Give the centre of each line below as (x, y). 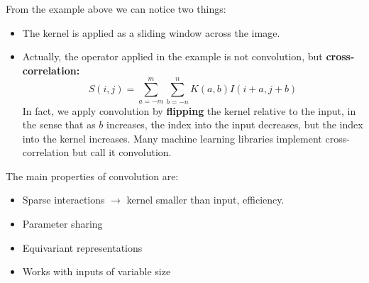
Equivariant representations (82, 247)
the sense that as (59, 124)
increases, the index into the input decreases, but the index (235, 124)
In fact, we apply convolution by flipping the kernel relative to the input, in (189, 110)
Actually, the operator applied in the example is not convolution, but (172, 56)
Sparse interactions (64, 200)
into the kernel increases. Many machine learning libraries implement (172, 138)
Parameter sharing (62, 224)
